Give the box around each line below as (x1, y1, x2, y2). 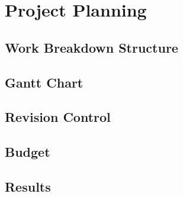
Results (5, 177, 51, 195)
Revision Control (5, 108, 111, 126)
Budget (5, 143, 50, 161)
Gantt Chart (5, 73, 84, 91)
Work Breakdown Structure (5, 38, 178, 56)
